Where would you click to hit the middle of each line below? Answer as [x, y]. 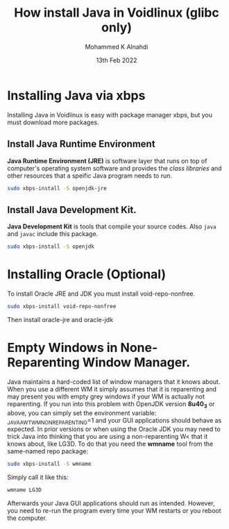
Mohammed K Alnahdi [117, 47]
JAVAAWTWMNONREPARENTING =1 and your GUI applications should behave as [114, 421]
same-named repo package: [48, 451]
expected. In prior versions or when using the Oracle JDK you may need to [114, 429]
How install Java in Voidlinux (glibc [117, 13]
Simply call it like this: [38, 478]
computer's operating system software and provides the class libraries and [114, 168]
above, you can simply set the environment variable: [82, 413]
